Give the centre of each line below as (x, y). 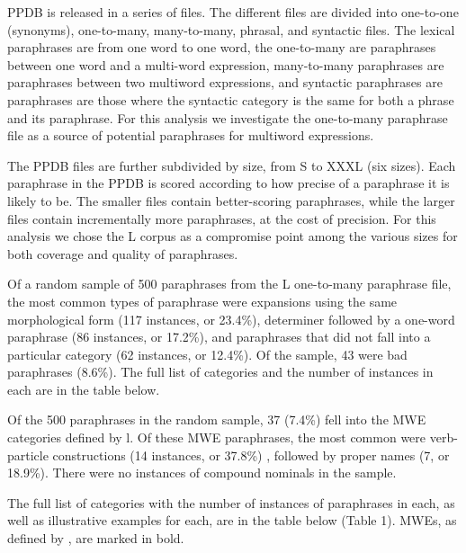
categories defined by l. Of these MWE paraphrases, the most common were (217, 437)
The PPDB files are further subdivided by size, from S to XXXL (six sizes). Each (232, 165)
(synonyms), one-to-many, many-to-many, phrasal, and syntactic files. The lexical (231, 29)
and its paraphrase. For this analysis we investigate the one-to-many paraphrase (228, 117)
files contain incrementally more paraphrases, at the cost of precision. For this (222, 218)
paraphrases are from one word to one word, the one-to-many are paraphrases (222, 47)
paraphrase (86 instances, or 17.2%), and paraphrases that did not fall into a (219, 337)
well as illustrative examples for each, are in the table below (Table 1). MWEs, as (232, 520)
